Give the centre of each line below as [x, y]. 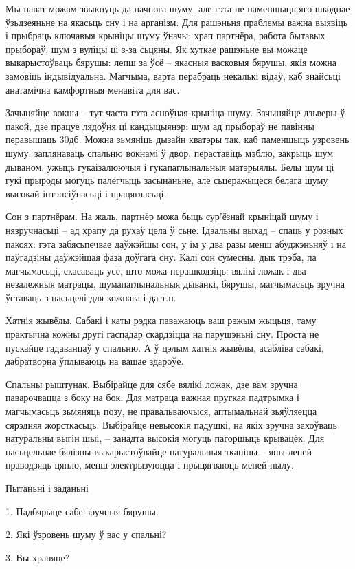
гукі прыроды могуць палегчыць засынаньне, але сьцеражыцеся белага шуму [167, 180]
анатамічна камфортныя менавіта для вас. [93, 89]
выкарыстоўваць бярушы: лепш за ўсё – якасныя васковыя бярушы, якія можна [171, 62]
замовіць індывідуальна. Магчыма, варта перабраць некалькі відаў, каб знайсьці [173, 75]
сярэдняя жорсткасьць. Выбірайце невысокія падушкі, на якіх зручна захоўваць [171, 424]
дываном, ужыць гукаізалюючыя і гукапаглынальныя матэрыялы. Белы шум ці [170, 166]
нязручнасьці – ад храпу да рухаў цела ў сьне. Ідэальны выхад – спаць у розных [174, 229]
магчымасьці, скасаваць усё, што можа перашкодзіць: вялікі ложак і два [156, 270]
